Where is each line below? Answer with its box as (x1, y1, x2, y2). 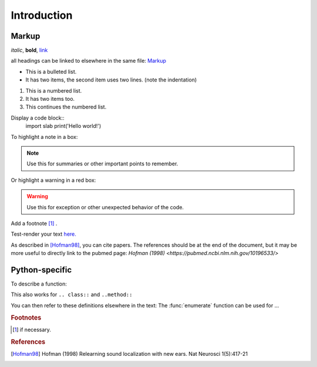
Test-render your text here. (11, 230, 76, 237)
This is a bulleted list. (25, 68, 77, 75)
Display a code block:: (11, 114, 65, 121)
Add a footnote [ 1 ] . (11, 220, 58, 227)
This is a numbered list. (25, 87, 82, 94)
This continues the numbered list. (25, 103, 107, 111)
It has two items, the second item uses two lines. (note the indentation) (25, 76, 197, 83)
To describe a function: (11, 280, 68, 287)
